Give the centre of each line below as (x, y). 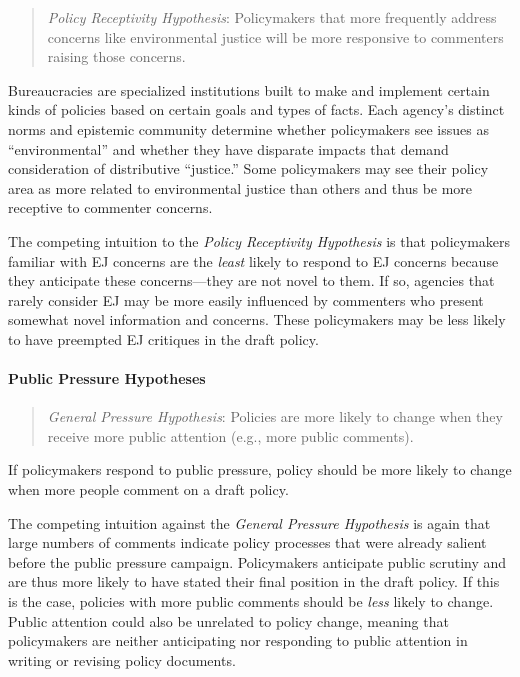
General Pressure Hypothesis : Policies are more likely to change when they (275, 416)
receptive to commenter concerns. (110, 207)
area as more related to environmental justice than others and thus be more (240, 187)
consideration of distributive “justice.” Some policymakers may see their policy (248, 168)
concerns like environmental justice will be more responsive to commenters (275, 36)
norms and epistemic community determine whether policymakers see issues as (248, 128)
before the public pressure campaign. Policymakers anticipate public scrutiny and (257, 561)
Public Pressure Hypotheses (107, 378)
